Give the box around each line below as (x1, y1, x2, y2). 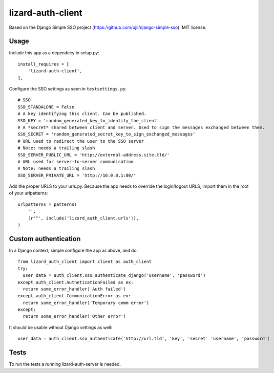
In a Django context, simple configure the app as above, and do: (9, 247, 138, 253)
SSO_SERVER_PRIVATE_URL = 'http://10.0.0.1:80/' (18, 173, 136, 178)
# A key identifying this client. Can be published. (18, 111, 147, 117)
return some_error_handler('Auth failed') (22, 286, 126, 292)
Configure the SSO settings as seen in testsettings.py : (9, 86, 127, 92)
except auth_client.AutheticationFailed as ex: (18, 279, 134, 285)
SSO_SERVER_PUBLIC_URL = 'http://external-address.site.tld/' (18, 152, 170, 157)
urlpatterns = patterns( (18, 201, 77, 207)
